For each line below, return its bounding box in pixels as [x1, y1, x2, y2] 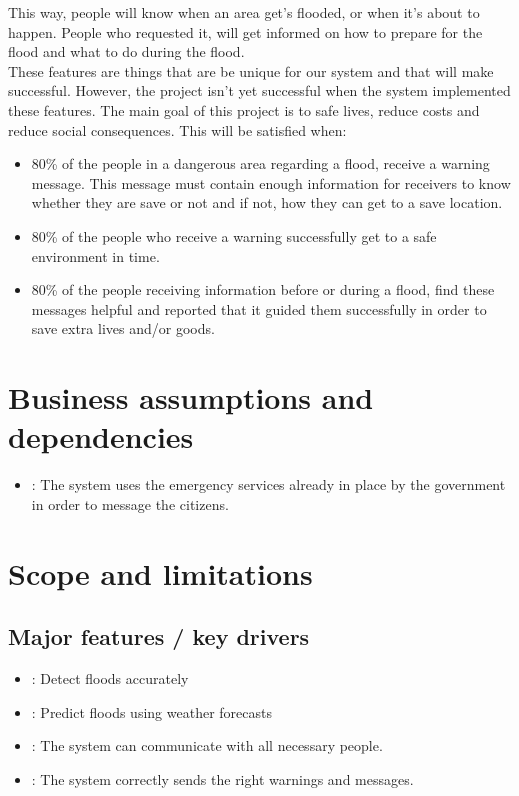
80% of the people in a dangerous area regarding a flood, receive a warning [31, 153, 490, 174]
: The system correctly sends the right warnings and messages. [31, 768, 414, 789]
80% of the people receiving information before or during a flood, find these [31, 279, 495, 300]
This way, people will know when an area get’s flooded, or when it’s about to [8, 2, 480, 22]
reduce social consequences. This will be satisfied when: [8, 119, 347, 140]
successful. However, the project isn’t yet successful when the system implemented [8, 80, 511, 101]
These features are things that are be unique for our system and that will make [8, 60, 494, 81]
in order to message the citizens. [31, 493, 229, 514]
